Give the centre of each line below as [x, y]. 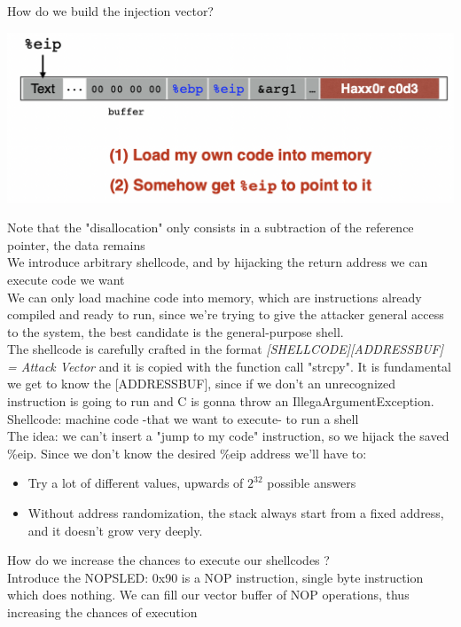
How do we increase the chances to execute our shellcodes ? [168, 560]
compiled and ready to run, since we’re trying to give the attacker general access [226, 314]
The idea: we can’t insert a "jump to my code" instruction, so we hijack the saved [228, 436]
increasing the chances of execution [102, 612]
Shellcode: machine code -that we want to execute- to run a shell [183, 418]
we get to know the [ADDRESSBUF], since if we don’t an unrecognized [201, 384]
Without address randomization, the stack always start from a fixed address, [236, 513]
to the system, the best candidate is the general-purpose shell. [176, 331]
